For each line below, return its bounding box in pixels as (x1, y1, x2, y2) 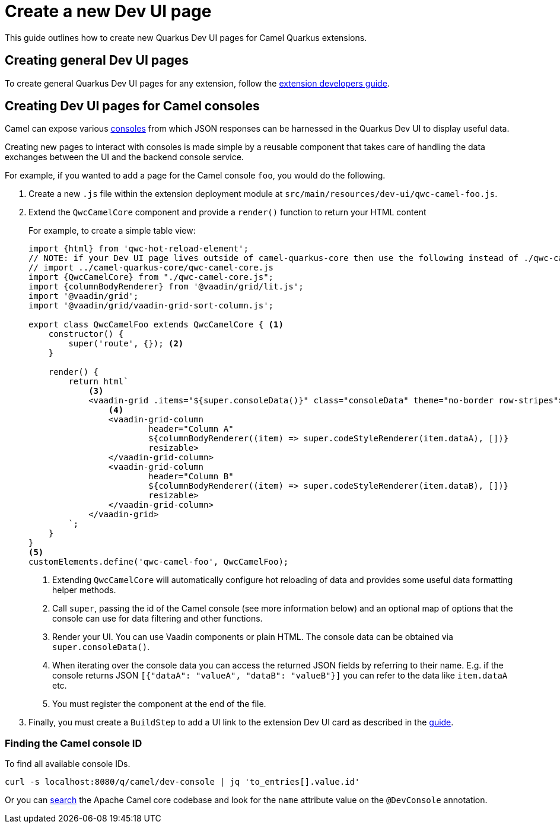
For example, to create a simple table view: (28, 225, 196, 236)
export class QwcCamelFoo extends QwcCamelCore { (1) (28, 320, 284, 330)
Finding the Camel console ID (5, 737, 142, 749)
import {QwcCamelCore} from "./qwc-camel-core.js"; (28, 272, 274, 282)
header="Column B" (148, 472, 234, 482)
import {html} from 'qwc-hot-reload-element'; (28, 244, 249, 254)
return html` (68, 377, 129, 387)
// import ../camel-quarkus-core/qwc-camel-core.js (28, 263, 274, 273)
